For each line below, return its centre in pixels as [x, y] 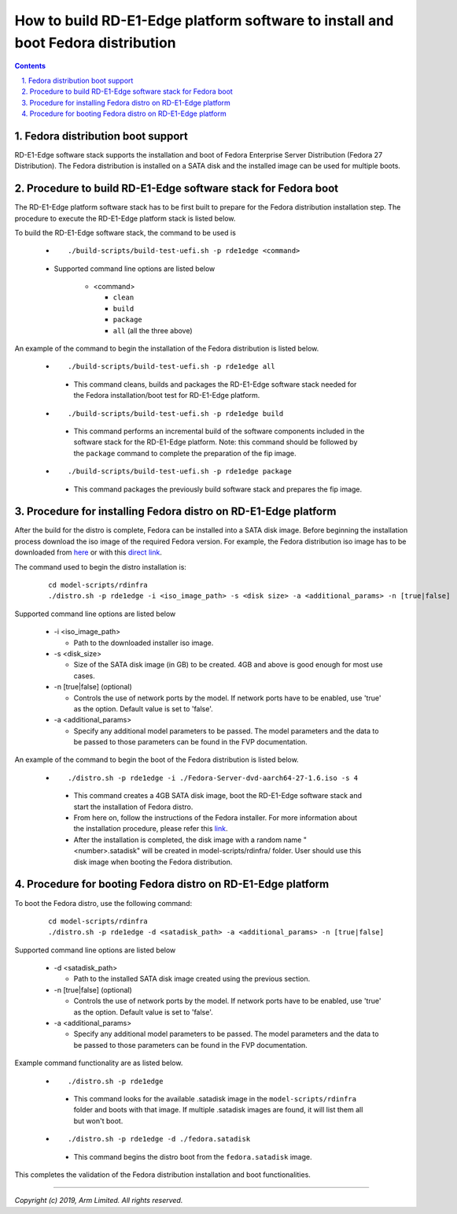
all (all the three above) [153, 330]
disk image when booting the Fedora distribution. [153, 862]
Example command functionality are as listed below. [99, 1063]
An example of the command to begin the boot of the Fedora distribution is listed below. [157, 759]
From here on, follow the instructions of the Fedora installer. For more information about [216, 818]
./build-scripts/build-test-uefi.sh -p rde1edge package [180, 471]
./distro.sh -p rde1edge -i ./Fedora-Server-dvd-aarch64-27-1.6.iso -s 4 [213, 778]
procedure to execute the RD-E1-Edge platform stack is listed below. [125, 218]
